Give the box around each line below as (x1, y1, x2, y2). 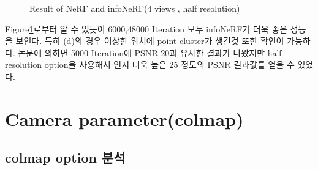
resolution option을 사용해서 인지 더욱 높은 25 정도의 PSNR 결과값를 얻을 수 (5, 58, 295, 71)
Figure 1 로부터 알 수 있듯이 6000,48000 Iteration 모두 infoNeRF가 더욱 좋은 (5, 22, 288, 35)
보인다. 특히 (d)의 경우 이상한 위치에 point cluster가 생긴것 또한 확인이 (15, 34, 284, 47)
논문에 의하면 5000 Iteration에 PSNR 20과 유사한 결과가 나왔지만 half (18, 46, 282, 59)
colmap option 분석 (5, 148, 126, 167)
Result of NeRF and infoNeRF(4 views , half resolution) (29, 2, 240, 14)
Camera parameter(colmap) (5, 106, 244, 131)
